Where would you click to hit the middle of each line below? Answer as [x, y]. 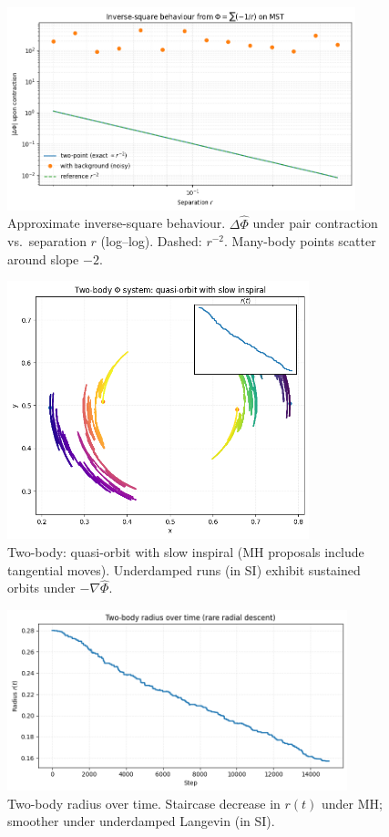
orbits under [41, 588]
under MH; [352, 803]
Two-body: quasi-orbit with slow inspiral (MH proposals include [186, 551]
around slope [43, 258]
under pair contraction [315, 223]
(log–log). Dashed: [151, 241]
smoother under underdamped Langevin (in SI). [141, 821]
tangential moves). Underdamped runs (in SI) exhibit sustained [184, 569]
